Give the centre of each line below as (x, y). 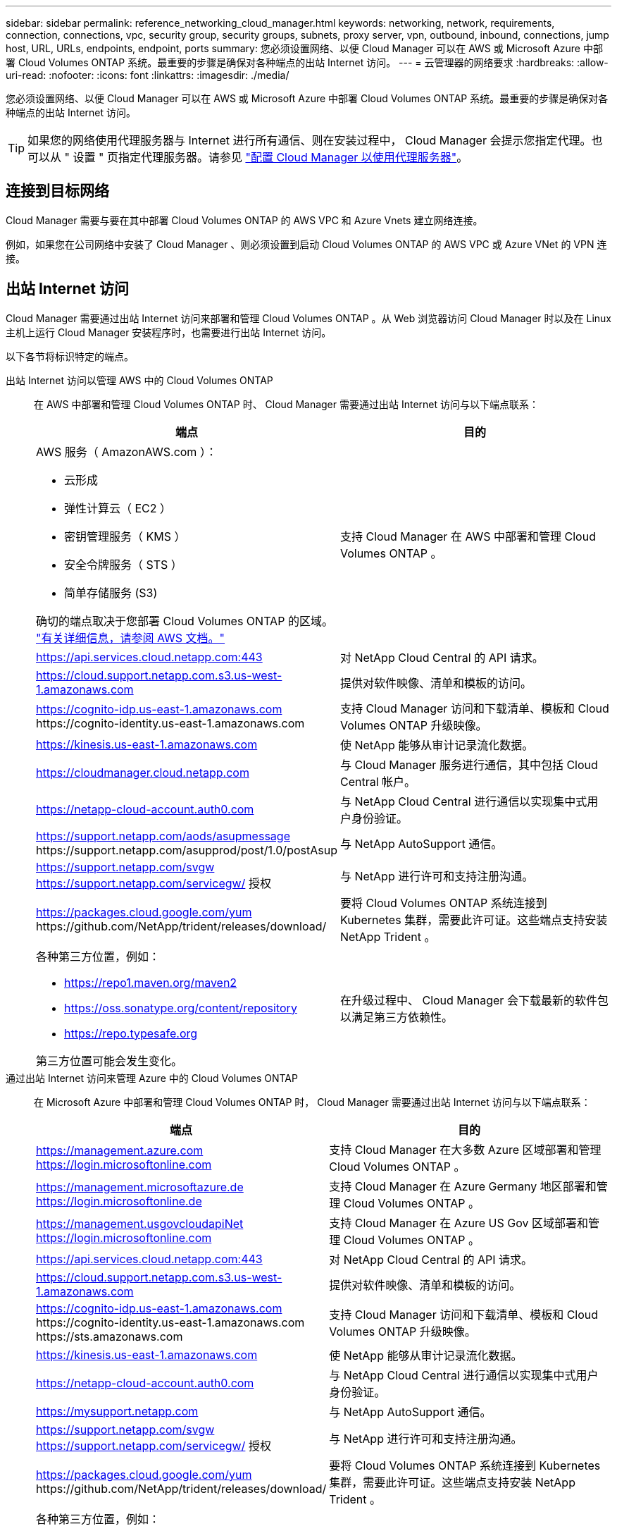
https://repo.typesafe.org (131, 1033)
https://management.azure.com (120, 1150)
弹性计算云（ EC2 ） (118, 508)
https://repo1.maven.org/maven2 (151, 982)
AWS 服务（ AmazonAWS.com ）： (126, 451)
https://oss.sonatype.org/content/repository (181, 1008)
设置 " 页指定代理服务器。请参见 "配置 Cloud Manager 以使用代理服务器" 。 (270, 157)
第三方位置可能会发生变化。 (110, 1060)
